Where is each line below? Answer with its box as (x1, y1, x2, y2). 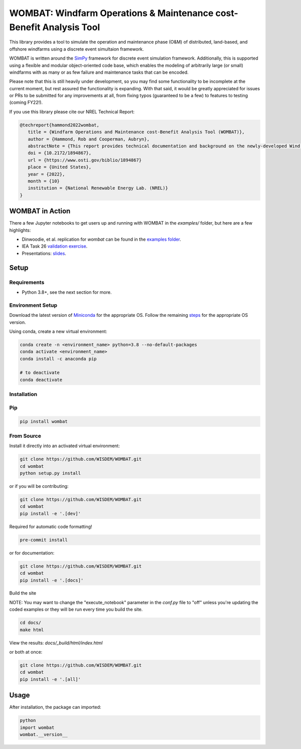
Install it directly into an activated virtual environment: (9, 443, 120, 449)
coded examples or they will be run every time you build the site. (9, 607, 143, 613)
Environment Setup (9, 301, 58, 308)
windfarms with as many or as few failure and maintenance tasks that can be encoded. (9, 69, 189, 75)
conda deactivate (20, 377, 63, 383)
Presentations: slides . (22, 250, 66, 256)
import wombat (20, 724, 55, 730)
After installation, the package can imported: (9, 704, 101, 710)
